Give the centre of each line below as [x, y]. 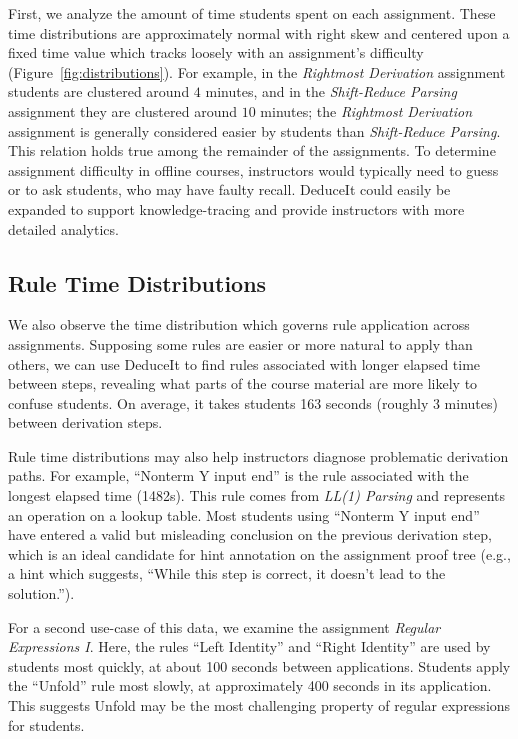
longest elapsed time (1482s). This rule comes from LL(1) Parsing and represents [257, 495]
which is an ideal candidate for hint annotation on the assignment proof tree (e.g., [259, 553]
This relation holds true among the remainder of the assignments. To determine [252, 150]
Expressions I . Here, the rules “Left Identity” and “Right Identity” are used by [249, 646]
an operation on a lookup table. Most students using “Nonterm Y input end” [244, 514]
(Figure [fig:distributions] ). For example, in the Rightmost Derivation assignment [257, 71]
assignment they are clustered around [123, 110]
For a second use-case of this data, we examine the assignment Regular [224, 626]
